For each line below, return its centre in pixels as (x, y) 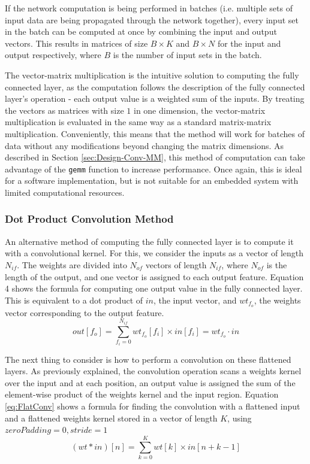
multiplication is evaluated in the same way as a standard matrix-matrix (138, 122)
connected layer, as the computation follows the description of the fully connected (155, 87)
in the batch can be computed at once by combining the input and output (141, 31)
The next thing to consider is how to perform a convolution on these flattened (148, 359)
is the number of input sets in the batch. (187, 55)
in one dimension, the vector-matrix (199, 110)
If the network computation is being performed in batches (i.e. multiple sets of (149, 8)
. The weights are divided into (72, 264)
